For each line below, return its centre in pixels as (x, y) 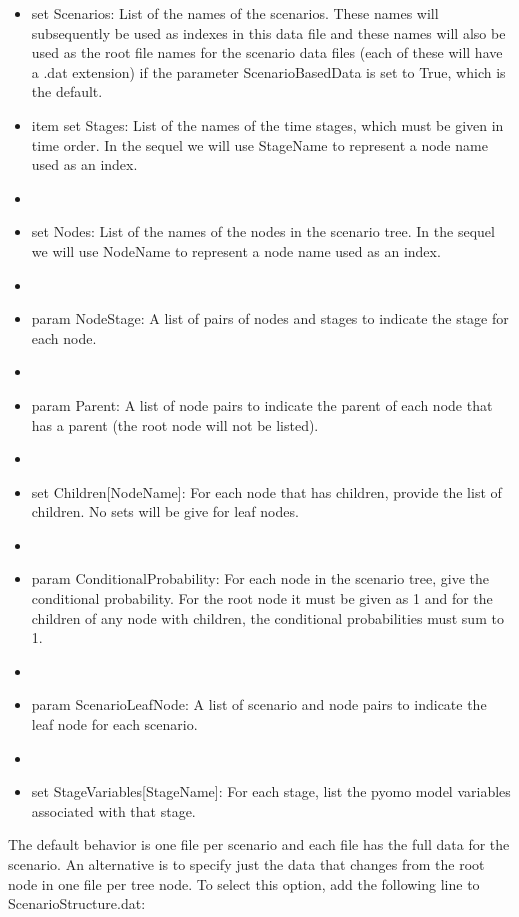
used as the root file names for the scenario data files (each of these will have (267, 52)
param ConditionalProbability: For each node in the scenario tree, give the (260, 578)
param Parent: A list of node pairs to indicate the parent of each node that (262, 404)
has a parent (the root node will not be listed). (175, 424)
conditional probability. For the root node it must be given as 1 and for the (262, 598)
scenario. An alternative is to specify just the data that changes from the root (246, 864)
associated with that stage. (113, 810)
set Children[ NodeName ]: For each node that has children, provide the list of (266, 491)
